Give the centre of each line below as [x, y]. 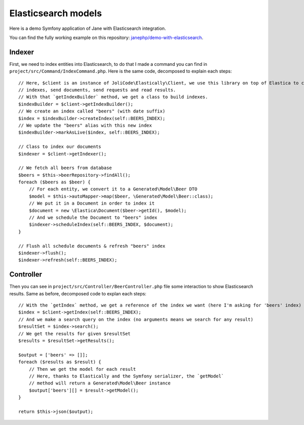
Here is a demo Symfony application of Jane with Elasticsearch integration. [88, 28]
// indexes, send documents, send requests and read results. [97, 90]
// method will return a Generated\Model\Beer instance [100, 383]
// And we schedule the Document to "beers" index [93, 218]
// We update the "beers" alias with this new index [85, 125]
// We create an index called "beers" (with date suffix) [92, 111]
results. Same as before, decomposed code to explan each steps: [78, 293]
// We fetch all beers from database [65, 168]
